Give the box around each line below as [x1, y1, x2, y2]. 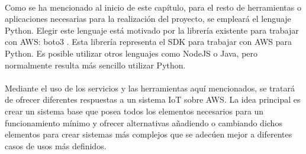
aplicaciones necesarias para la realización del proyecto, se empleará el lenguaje [5, 12, 291, 25]
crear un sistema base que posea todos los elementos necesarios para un [5, 104, 264, 117]
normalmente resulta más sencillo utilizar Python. [5, 58, 186, 71]
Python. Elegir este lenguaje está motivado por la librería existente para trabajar [5, 24, 299, 36]
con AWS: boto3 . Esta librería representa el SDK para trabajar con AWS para [5, 35, 292, 48]
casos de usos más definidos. [5, 139, 107, 152]
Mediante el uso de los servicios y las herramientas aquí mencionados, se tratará [5, 81, 295, 94]
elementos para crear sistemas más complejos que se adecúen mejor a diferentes [5, 128, 292, 140]
